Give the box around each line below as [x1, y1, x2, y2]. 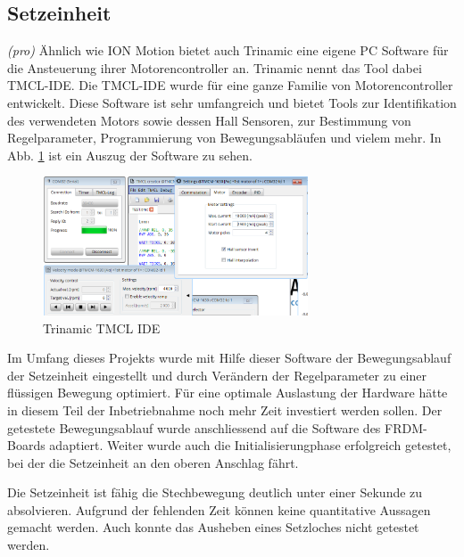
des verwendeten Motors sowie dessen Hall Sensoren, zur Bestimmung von [7, 111, 411, 129]
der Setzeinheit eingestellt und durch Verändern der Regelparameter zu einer [7, 365, 427, 384]
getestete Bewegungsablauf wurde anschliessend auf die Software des [7, 418, 381, 437]
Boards [7, 436, 46, 455]
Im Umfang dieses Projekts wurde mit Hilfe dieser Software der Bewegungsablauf [7, 348, 452, 367]
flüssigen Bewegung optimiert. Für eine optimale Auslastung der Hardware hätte [7, 383, 448, 402]
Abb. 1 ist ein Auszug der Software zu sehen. [7, 145, 253, 164]
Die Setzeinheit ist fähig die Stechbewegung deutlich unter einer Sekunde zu [7, 483, 423, 502]
